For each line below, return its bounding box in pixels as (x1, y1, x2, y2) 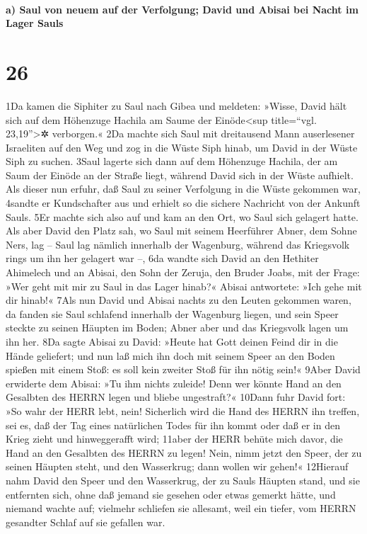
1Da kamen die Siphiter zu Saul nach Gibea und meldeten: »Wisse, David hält (6, 98, 347, 113)
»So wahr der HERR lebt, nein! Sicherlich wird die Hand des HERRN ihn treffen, (6, 403, 360, 418)
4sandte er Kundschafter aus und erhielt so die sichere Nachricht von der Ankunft (6, 195, 361, 210)
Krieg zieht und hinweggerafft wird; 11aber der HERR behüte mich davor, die (6, 431, 343, 446)
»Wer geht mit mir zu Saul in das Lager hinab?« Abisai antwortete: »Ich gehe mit (6, 278, 362, 293)
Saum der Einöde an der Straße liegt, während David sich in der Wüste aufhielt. (6, 167, 354, 182)
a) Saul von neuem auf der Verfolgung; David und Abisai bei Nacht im (6, 1, 359, 16)
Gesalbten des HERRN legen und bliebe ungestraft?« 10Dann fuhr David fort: (6, 390, 346, 404)
